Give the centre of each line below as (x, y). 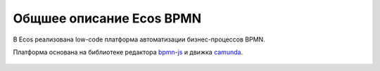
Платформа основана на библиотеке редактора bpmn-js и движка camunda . (128, 52)
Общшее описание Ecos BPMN (107, 18)
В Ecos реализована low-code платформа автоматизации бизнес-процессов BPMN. (139, 39)
